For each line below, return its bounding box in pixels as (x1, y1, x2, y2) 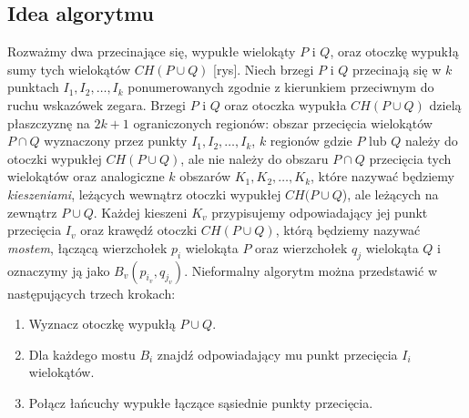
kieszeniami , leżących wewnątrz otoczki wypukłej (7, 184, 281, 203)
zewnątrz (7, 202, 57, 221)
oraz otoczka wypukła (224, 95, 347, 114)
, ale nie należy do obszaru (180, 148, 329, 168)
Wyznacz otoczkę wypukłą (28, 314, 176, 333)
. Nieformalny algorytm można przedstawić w (184, 260, 437, 280)
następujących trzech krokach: (7, 283, 176, 302)
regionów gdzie (270, 131, 352, 150)
